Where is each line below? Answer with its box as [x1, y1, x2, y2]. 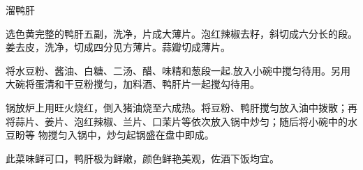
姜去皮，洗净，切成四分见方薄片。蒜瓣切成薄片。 [6, 40, 230, 54]
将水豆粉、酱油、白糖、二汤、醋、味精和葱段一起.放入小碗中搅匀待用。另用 [6, 63, 350, 77]
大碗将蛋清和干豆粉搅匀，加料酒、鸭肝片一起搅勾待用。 [6, 77, 260, 91]
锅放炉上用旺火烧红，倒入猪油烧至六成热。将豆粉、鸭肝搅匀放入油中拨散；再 [6, 100, 357, 114]
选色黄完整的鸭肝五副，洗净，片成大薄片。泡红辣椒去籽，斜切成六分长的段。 [6, 26, 357, 40]
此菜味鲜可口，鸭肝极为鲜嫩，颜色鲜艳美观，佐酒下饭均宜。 [6, 150, 279, 165]
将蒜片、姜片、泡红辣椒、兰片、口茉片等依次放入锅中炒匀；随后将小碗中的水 [6, 114, 357, 128]
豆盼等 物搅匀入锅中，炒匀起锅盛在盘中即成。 [6, 127, 214, 142]
